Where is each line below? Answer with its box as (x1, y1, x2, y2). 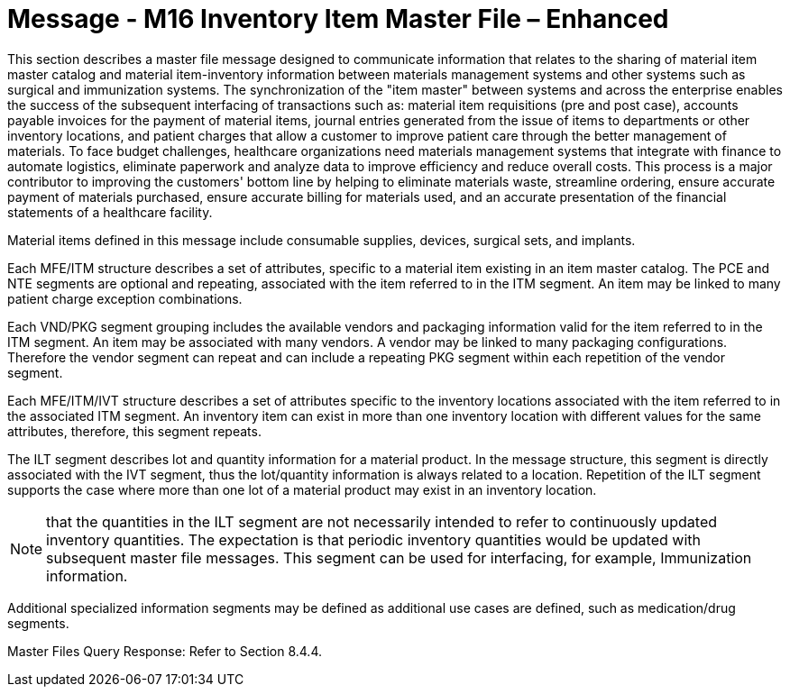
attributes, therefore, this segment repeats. (7, 423, 262, 439)
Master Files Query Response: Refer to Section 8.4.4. (7, 643, 322, 659)
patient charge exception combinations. (7, 290, 243, 306)
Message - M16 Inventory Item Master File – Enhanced (7, 4, 669, 34)
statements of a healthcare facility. (7, 204, 213, 220)
